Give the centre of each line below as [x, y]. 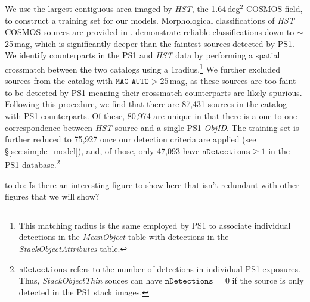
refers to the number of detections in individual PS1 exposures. [185, 268]
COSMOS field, [274, 8]
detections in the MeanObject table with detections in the [124, 237]
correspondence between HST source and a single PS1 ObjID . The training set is [152, 127]
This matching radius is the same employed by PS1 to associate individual [155, 225]
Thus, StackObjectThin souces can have [91, 280]
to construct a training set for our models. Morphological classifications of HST [150, 20]
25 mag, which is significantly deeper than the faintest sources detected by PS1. [150, 43]
